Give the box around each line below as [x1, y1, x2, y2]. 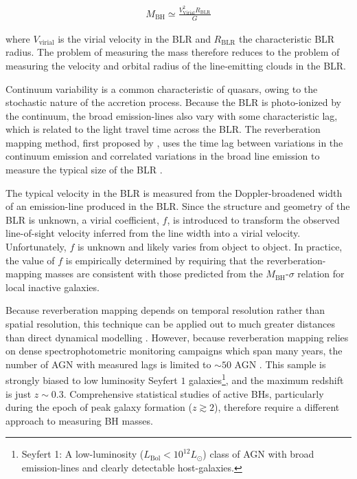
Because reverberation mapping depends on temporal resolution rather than [5, 303, 325, 317]
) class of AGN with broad [203, 447, 314, 461]
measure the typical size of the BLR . [5, 162, 163, 177]
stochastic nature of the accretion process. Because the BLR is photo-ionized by [5, 95, 341, 109]
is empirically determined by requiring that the [65, 253, 264, 267]
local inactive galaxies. [5, 279, 100, 294]
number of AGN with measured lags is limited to [5, 356, 211, 371]
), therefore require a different [214, 400, 340, 414]
